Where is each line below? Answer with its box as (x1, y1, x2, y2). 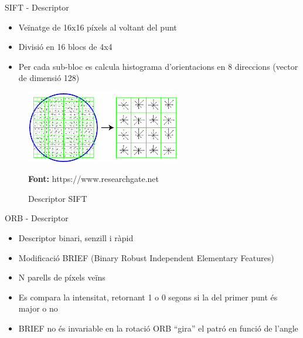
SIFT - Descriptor (5, 1, 69, 13)
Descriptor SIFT (28, 192, 87, 204)
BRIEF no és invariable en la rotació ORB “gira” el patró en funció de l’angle (18, 322, 298, 334)
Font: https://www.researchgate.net (28, 173, 159, 185)
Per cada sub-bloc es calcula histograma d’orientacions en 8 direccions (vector (18, 60, 298, 72)
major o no (18, 302, 58, 315)
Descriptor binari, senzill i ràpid (18, 231, 134, 244)
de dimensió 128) (18, 72, 80, 84)
